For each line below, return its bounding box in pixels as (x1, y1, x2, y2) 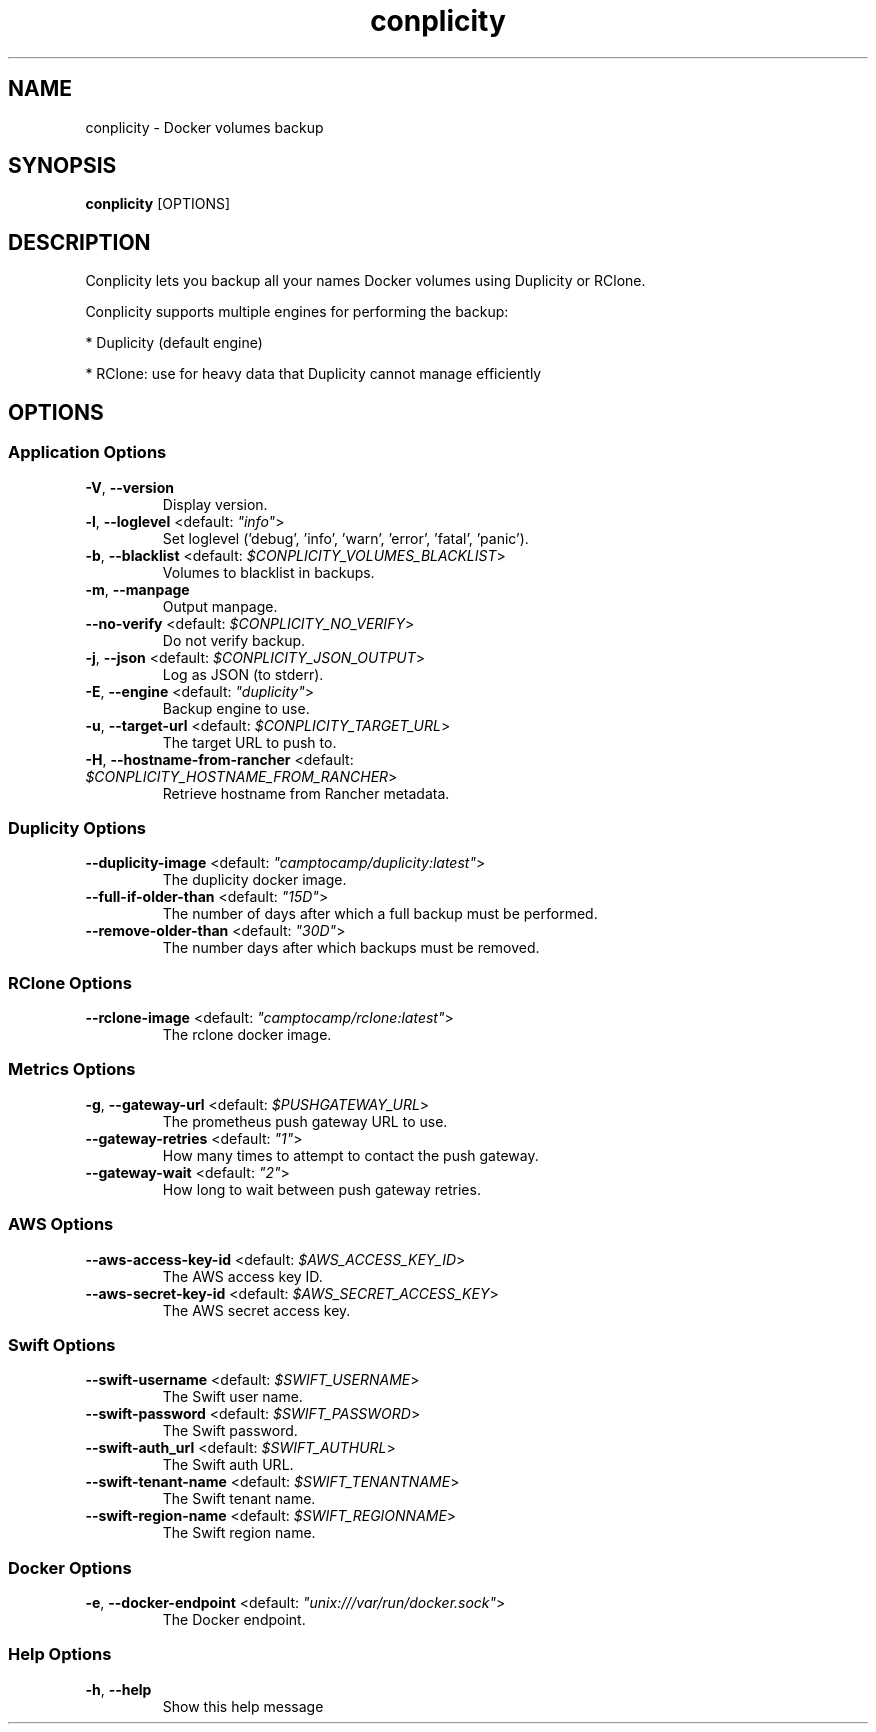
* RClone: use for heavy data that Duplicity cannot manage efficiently (85, 365, 542, 383)
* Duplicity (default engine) (85, 334, 263, 352)
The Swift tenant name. (162, 1490, 316, 1508)
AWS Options (8, 1214, 114, 1235)
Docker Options (8, 1557, 132, 1578)
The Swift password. (162, 1422, 298, 1440)
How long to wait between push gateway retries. (162, 1180, 481, 1198)
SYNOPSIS (8, 153, 117, 179)
